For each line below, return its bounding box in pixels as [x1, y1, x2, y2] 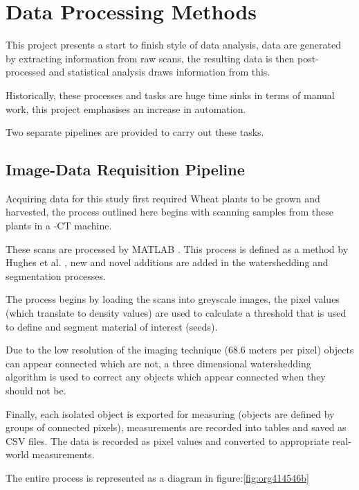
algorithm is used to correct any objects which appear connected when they [6, 369, 326, 384]
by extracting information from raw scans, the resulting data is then [6, 51, 295, 65]
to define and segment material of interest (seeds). [6, 319, 218, 333]
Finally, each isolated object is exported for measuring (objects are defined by [6, 406, 335, 421]
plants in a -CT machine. [6, 218, 112, 233]
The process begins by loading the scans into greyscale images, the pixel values [6, 292, 340, 306]
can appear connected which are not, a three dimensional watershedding [6, 356, 311, 370]
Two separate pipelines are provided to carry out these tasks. [6, 125, 264, 139]
